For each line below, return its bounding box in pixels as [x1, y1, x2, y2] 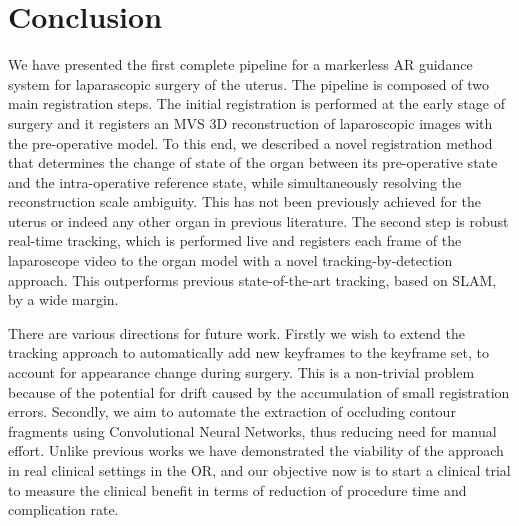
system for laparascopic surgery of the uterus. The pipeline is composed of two [8, 73, 489, 94]
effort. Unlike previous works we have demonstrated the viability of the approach [8, 440, 504, 461]
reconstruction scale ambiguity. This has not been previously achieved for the [8, 191, 482, 212]
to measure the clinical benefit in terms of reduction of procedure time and [8, 479, 467, 500]
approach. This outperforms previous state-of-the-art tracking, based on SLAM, [8, 269, 497, 290]
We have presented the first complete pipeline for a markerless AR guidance [8, 54, 473, 75]
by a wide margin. [8, 289, 119, 310]
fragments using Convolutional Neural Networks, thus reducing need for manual [8, 420, 497, 441]
